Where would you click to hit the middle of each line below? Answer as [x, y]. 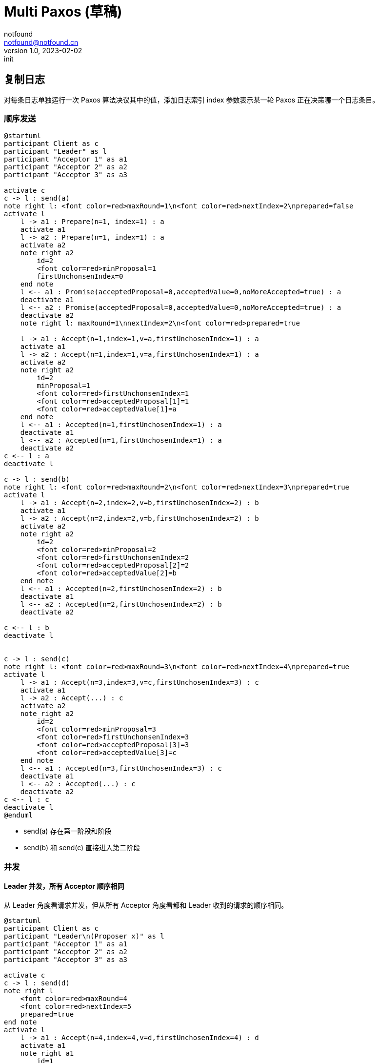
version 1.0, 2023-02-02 [43, 50]
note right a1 [47, 1053]
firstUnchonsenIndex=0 [80, 276]
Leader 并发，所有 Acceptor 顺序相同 [64, 886]
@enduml [19, 815]
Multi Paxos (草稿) [63, 12]
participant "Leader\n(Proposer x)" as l [84, 936]
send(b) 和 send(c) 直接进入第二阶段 [82, 848]
